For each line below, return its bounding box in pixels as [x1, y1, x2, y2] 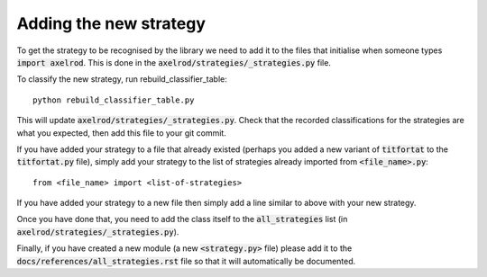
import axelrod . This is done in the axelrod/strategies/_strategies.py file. [16, 57, 331, 67]
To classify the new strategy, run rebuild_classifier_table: [16, 74, 227, 85]
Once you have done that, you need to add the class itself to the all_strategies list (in [16, 214, 348, 225]
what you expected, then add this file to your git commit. [16, 127, 227, 138]
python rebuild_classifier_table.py [32, 94, 195, 105]
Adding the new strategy [16, 13, 207, 33]
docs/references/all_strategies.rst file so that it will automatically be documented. [16, 255, 356, 266]
